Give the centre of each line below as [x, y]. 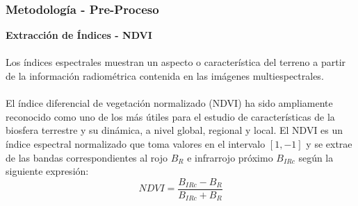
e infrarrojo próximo [230, 157]
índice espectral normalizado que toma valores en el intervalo [136, 143]
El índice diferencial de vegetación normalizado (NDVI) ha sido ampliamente [169, 103]
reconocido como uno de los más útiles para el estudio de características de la [170, 116]
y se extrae [329, 143]
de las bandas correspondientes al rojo [87, 157]
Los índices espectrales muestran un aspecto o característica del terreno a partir [176, 62]
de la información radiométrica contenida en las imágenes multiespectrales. [165, 76]
